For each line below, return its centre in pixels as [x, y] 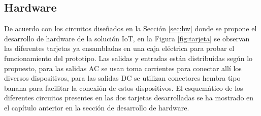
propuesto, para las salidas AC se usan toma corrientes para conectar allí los [123, 68]
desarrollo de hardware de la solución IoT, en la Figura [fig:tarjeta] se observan [127, 38]
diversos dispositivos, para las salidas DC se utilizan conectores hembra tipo [122, 78]
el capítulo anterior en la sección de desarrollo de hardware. [97, 107]
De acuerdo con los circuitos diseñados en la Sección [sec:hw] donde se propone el [130, 28]
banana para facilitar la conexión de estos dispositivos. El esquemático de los [124, 88]
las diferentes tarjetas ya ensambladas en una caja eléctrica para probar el [119, 48]
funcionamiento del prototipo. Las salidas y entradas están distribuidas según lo [128, 58]
